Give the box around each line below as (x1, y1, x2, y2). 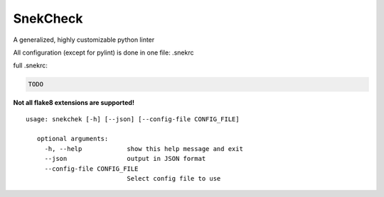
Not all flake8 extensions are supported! (13, 98, 135, 107)
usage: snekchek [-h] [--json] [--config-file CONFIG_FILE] (26, 115, 240, 123)
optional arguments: (36, 135, 109, 143)
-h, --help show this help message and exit (44, 145, 243, 152)
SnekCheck (13, 11, 83, 26)
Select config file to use (127, 174, 221, 183)
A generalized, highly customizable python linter (13, 35, 155, 44)
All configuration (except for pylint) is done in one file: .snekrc (13, 48, 194, 57)
